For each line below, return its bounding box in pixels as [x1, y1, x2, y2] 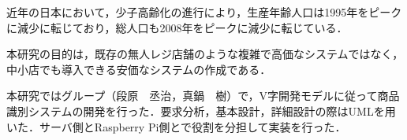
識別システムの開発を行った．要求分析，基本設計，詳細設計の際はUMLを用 [6, 102, 396, 119]
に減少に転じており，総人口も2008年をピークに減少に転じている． [6, 19, 348, 35]
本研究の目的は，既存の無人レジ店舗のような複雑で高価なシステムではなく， [6, 46, 404, 62]
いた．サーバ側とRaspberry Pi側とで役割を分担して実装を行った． [6, 118, 346, 134]
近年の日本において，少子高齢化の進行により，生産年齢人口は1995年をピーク [6, 4, 402, 20]
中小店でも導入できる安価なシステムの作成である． [6, 61, 271, 77]
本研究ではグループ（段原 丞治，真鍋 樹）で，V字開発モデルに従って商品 [6, 87, 400, 104]
